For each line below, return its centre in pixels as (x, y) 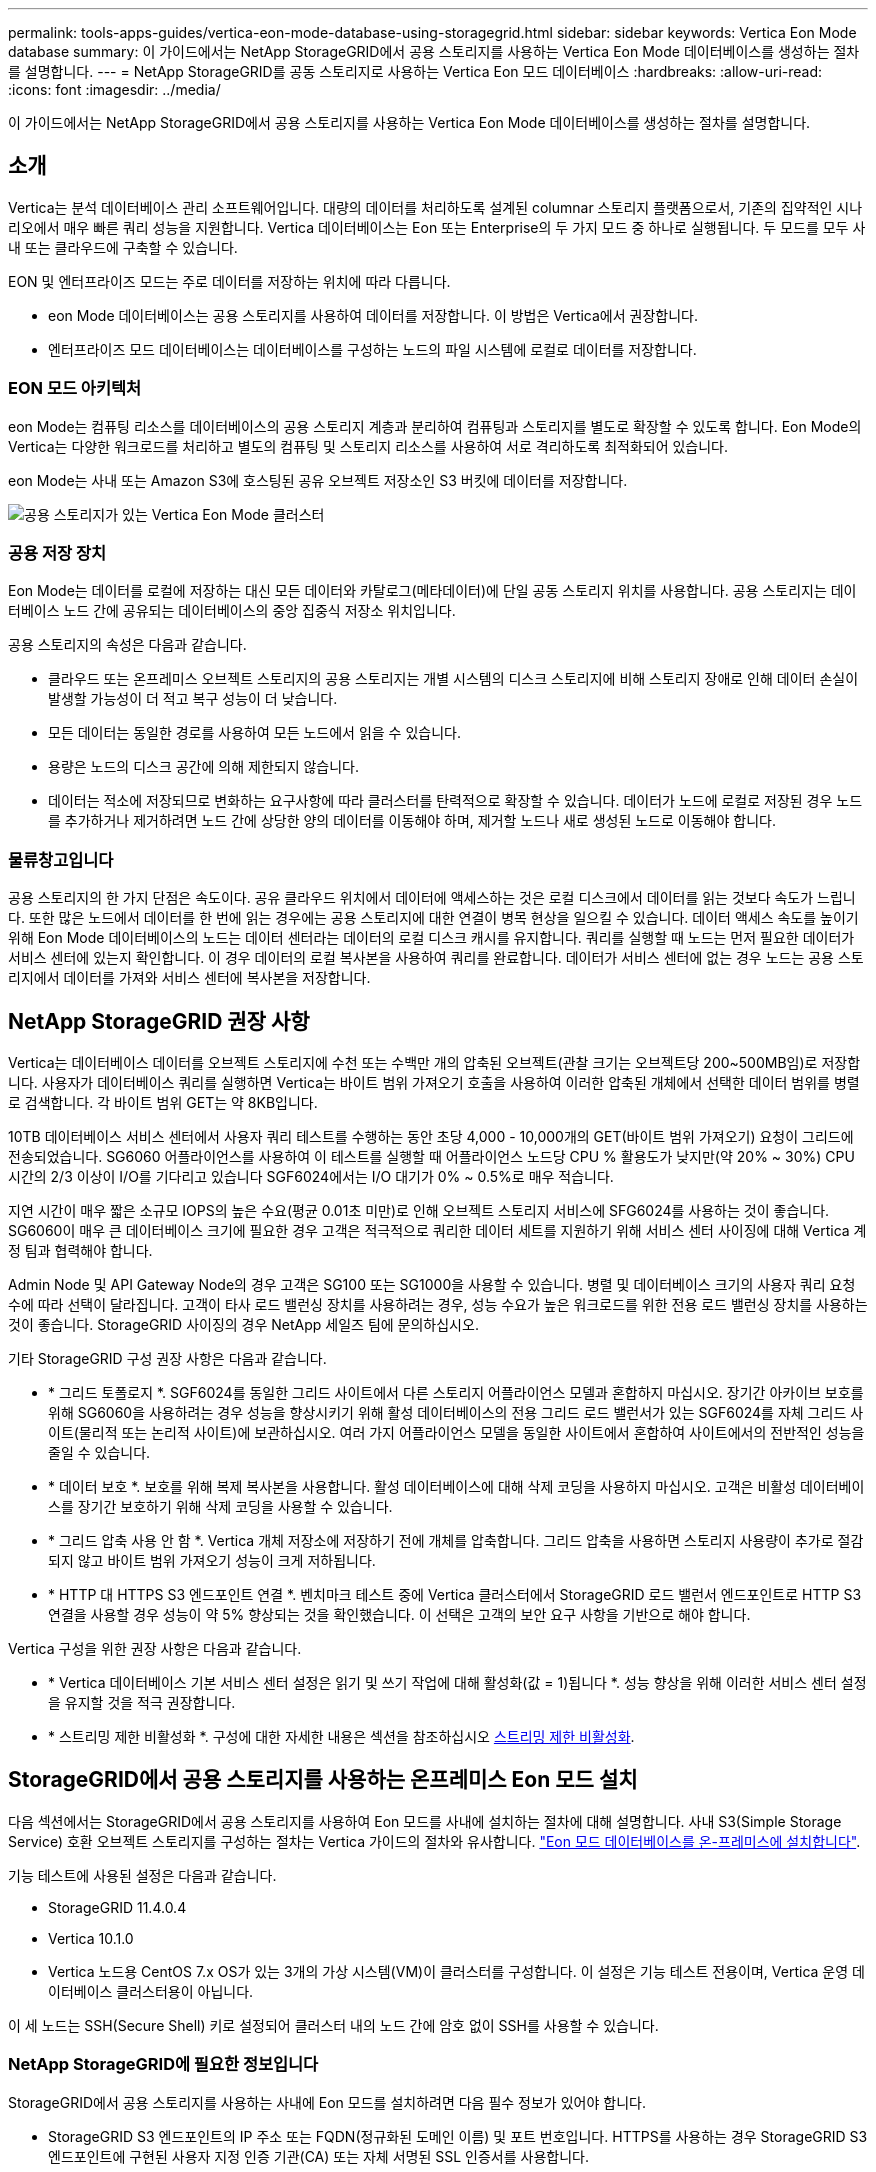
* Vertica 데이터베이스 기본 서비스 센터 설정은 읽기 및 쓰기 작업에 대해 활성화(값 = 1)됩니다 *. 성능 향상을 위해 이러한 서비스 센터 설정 (457, 1682)
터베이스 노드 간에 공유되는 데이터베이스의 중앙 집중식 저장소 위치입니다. (232, 611)
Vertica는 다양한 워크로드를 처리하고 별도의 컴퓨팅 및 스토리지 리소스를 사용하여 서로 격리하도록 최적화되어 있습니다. (368, 446)
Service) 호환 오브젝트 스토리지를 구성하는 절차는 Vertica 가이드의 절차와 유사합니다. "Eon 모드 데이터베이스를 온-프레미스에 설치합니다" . (434, 1841)
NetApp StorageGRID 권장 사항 (159, 1021)
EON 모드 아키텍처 (75, 388)
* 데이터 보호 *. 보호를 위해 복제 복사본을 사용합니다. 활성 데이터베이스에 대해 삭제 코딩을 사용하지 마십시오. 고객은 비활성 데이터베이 (456, 1486)
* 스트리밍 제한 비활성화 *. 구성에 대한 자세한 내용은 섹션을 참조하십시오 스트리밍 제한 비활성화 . (341, 1736)
